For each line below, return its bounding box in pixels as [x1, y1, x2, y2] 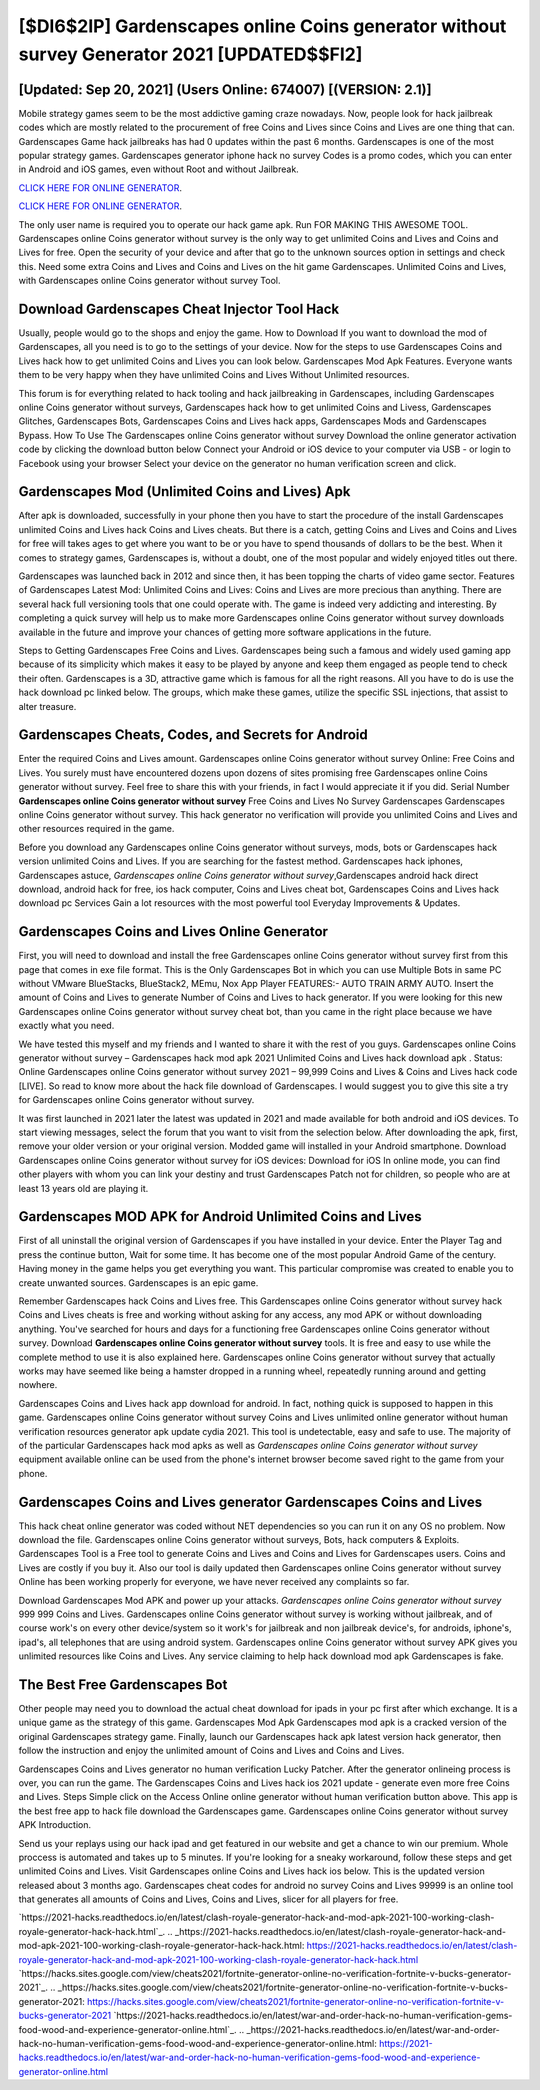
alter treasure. [18, 700, 77, 712]
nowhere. [18, 1379, 58, 1391]
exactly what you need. [18, 1020, 115, 1032]
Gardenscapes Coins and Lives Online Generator [18, 923, 329, 940]
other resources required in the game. [18, 823, 175, 835]
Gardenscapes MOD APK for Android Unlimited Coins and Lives [18, 1208, 422, 1225]
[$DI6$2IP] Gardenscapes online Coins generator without [18, 15, 507, 37]
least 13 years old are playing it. [18, 1182, 149, 1194]
